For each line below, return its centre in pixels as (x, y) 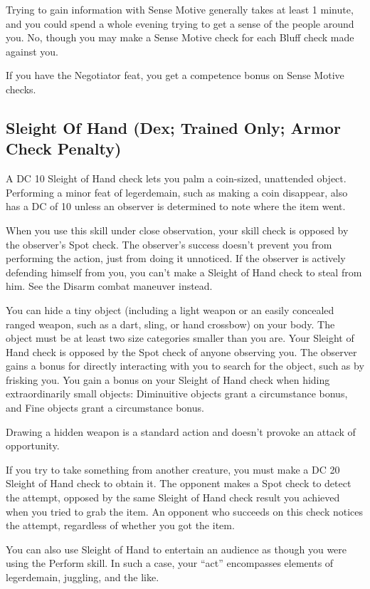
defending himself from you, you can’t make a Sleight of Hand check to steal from (184, 272)
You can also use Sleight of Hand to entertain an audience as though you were (176, 549)
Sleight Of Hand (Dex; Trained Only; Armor (173, 127)
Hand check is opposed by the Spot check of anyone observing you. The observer (181, 351)
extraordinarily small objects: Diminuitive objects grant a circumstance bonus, (177, 393)
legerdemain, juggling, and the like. (83, 577)
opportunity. (33, 445)
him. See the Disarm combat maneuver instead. (109, 286)
